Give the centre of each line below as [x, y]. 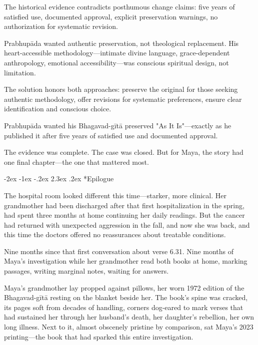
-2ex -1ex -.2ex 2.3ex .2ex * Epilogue [59, 178]
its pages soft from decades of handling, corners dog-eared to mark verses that [124, 307]
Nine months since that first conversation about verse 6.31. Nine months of [119, 251]
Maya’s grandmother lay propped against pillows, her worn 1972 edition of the [124, 287]
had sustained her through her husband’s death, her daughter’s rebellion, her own [129, 317]
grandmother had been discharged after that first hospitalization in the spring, [124, 205]
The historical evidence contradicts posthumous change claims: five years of [119, 6]
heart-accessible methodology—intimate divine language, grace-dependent [117, 53]
